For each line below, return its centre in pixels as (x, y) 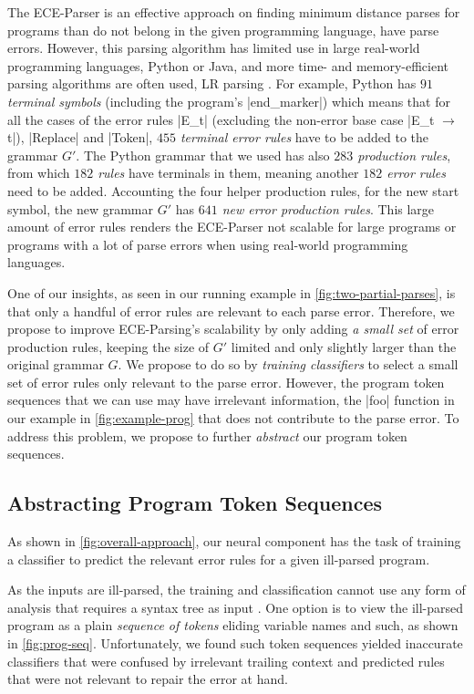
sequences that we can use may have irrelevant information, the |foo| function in (231, 400)
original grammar (56, 364)
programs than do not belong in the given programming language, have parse (223, 30)
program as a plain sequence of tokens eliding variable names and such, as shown (233, 625)
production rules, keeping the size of (108, 346)
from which (39, 173)
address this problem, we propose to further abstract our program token (207, 435)
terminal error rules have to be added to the (304, 137)
